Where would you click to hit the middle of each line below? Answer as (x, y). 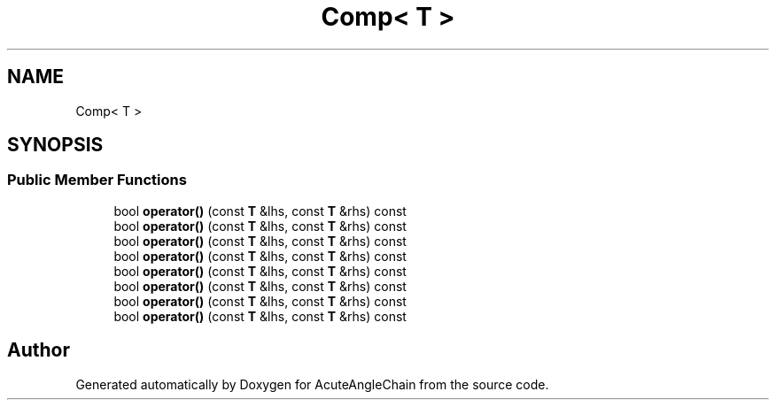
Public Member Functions (97, 180)
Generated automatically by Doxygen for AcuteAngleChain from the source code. (312, 384)
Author (39, 350)
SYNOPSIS (55, 145)
